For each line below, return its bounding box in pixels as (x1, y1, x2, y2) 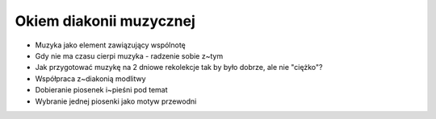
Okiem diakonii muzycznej (15, 12, 195, 30)
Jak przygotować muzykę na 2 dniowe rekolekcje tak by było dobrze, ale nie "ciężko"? (35, 63, 323, 72)
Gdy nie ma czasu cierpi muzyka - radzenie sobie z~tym (35, 51, 224, 60)
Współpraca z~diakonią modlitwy (35, 73, 146, 84)
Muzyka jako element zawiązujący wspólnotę (35, 40, 186, 50)
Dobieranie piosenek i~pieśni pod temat (35, 85, 169, 95)
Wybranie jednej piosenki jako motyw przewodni (35, 96, 197, 106)
